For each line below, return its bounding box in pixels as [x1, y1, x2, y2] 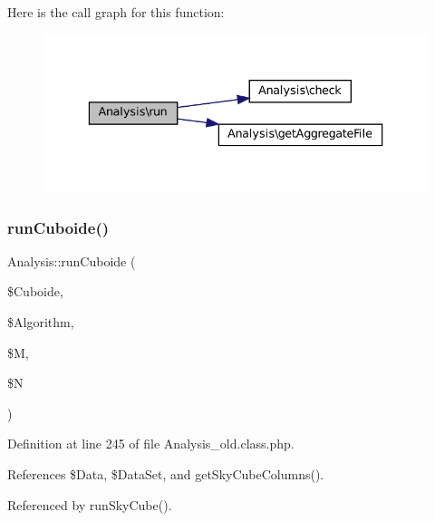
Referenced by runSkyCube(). [7, 495, 172, 514]
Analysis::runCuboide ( [7, 251, 136, 270]
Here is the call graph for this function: [7, 3, 225, 21]
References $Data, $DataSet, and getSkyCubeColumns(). [7, 465, 324, 483]
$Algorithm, [7, 313, 74, 332]
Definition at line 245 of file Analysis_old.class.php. [7, 434, 295, 453]
